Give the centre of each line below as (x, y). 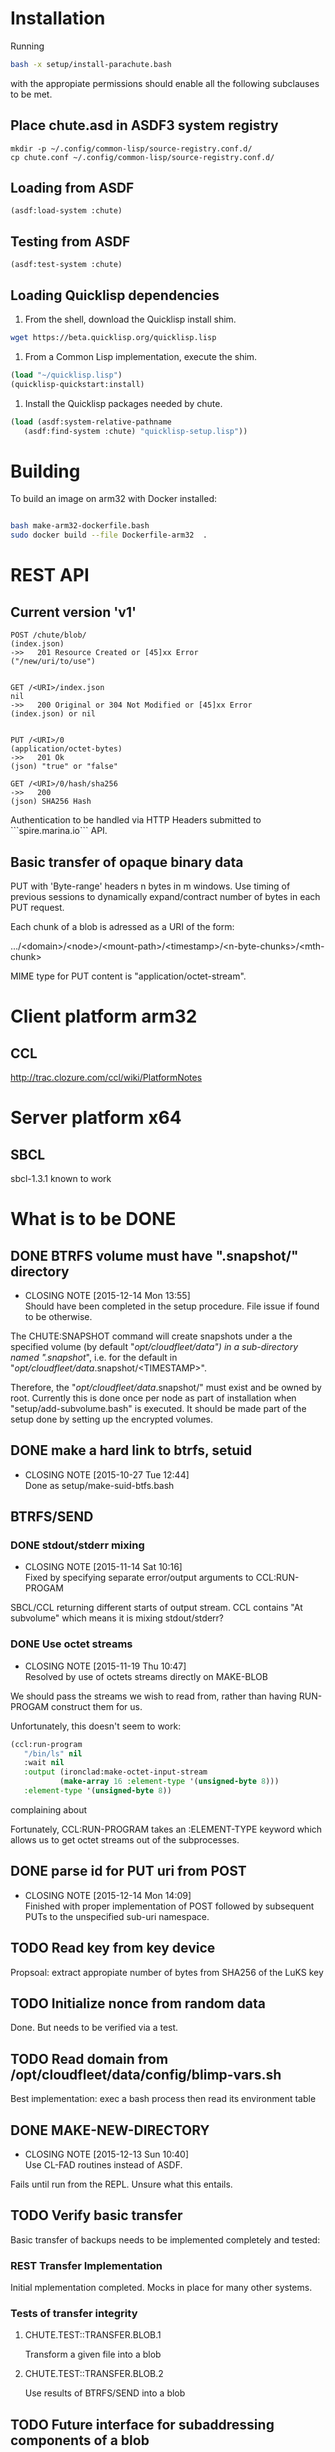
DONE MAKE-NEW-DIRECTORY (110, 2130)
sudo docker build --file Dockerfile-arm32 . (109, 535)
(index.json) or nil (53, 714)
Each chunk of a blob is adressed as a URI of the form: (122, 926)
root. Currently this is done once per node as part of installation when (153, 1398)
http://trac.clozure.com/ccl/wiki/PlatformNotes (106, 1077)
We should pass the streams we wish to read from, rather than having (153, 1696)
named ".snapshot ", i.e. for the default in (94, 1357)
